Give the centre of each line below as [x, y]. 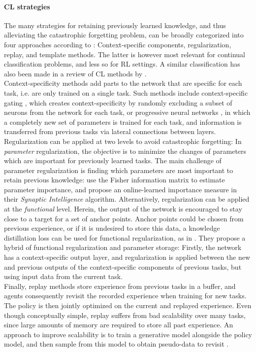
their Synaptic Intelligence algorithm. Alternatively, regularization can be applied [127, 199]
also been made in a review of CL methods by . [75, 73]
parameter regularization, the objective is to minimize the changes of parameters [125, 151]
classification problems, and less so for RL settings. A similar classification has [122, 64]
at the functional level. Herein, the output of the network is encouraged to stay [123, 209]
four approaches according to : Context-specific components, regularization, [118, 44]
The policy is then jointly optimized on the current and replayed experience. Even [128, 305]
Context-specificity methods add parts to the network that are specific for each [123, 83]
